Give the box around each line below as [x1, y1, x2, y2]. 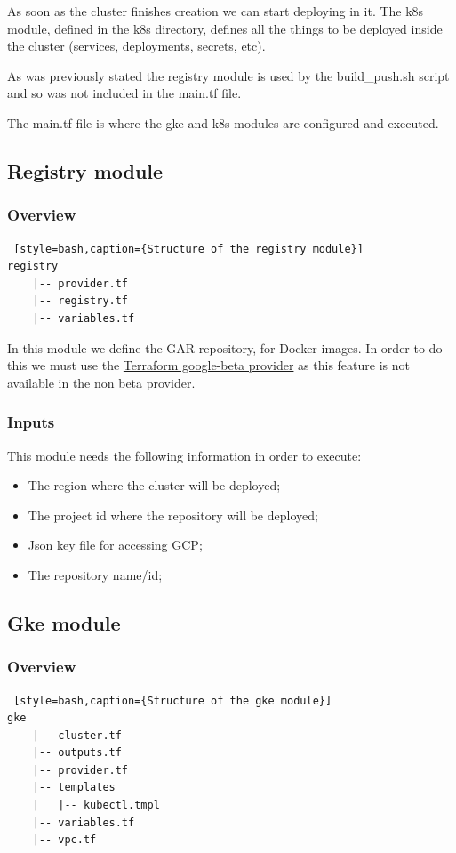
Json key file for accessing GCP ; [28, 535, 203, 554]
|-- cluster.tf [32, 728, 122, 742]
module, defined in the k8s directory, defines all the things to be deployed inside [7, 19, 443, 37]
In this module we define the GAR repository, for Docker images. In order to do [7, 338, 443, 357]
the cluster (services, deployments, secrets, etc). [7, 36, 266, 55]
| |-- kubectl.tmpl [32, 799, 160, 812]
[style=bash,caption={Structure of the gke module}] [13, 694, 332, 707]
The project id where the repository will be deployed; [28, 505, 318, 524]
